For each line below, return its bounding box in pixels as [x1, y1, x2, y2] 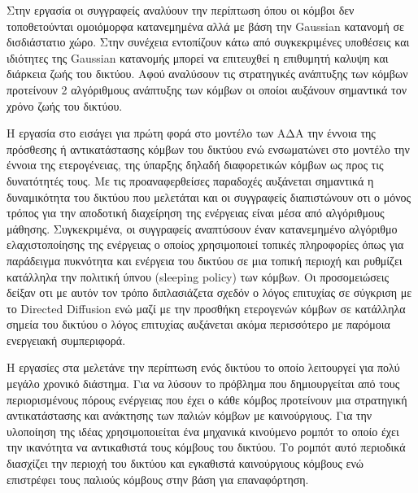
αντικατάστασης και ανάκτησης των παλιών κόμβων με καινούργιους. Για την [7, 407, 372, 424]
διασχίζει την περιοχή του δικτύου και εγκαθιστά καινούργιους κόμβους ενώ [7, 455, 364, 472]
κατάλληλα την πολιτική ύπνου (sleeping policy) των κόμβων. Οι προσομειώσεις [7, 268, 389, 285]
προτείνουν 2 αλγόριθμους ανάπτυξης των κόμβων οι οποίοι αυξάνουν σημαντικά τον [7, 81, 407, 98]
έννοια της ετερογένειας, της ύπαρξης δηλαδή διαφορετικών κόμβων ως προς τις [7, 156, 384, 173]
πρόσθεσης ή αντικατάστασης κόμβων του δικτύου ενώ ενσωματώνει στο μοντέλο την [7, 140, 410, 157]
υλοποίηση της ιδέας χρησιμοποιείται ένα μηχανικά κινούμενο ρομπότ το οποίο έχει [7, 422, 399, 439]
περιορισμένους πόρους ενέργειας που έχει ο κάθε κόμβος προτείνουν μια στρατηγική [7, 390, 407, 408]
